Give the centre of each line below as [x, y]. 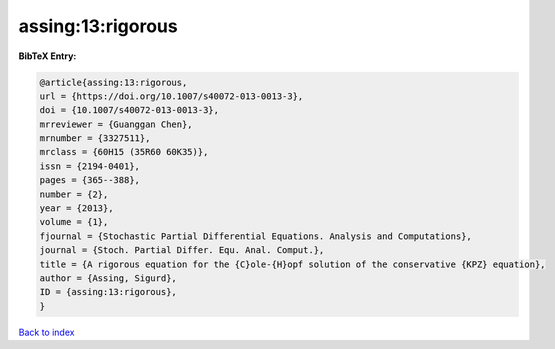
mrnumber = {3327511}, [95, 138]
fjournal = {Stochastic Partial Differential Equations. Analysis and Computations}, [255, 236]
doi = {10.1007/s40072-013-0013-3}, [129, 110]
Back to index [46, 332]
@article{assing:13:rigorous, [113, 82]
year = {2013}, [76, 208]
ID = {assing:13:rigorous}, [108, 292]
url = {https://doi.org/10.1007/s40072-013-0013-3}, [171, 96]
